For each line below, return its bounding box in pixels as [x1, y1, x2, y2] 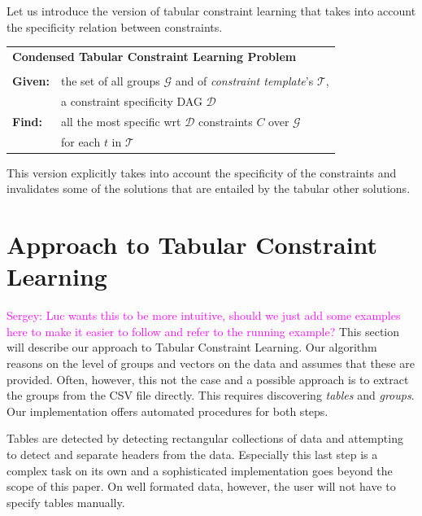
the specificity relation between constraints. [7, 18, 223, 35]
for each [60, 133, 101, 150]
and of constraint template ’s [175, 72, 314, 90]
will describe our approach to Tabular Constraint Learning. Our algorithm [7, 339, 377, 356]
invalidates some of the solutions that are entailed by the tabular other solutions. [7, 180, 411, 197]
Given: [12, 72, 50, 90]
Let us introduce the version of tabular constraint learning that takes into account [7, 2, 416, 19]
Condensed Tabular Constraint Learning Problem [12, 47, 297, 64]
